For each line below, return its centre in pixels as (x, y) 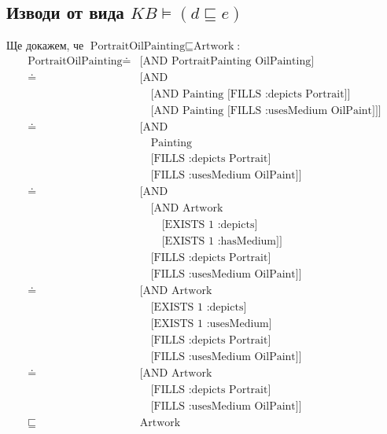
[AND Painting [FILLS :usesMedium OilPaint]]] (266, 110)
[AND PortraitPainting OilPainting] (227, 61)
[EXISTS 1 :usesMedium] (211, 324)
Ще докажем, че (45, 45)
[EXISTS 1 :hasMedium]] (222, 242)
